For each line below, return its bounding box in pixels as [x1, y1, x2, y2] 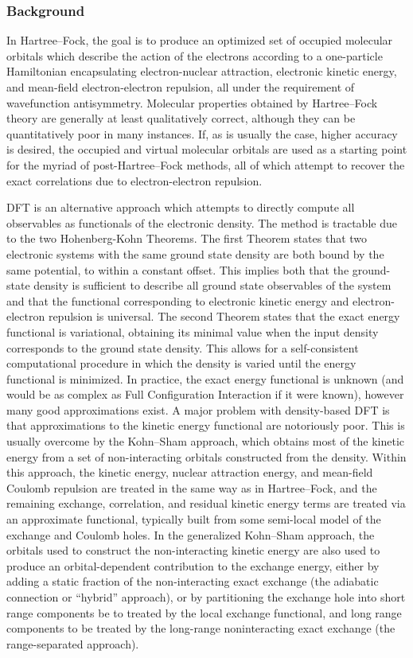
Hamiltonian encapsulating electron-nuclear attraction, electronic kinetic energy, [6, 63, 397, 80]
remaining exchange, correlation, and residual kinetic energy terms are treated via [6, 495, 406, 512]
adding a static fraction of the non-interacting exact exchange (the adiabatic [6, 573, 379, 590]
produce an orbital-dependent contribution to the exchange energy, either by [6, 557, 380, 574]
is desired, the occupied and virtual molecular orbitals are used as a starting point [6, 141, 407, 158]
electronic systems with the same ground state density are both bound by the [6, 245, 384, 262]
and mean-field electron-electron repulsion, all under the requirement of [6, 79, 355, 95]
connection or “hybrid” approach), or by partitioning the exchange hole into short [6, 589, 406, 605]
